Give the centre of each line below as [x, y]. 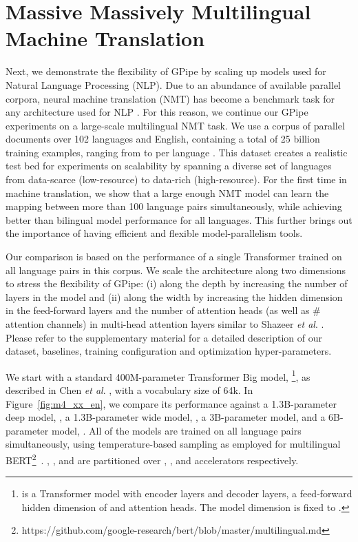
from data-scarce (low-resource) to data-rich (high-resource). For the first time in [176, 179]
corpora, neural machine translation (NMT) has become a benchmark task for [170, 98]
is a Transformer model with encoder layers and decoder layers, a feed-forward [187, 493]
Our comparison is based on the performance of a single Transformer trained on [174, 257]
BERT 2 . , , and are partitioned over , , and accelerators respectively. [152, 459]
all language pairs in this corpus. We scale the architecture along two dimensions [176, 270]
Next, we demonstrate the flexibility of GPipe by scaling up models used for [166, 71]
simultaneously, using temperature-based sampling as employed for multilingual [173, 444]
